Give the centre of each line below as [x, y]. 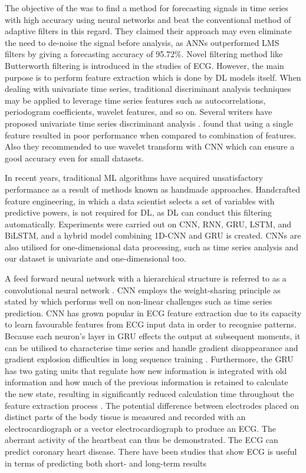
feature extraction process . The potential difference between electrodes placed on [152, 405]
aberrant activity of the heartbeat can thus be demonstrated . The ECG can [142, 440]
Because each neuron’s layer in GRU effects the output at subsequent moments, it [153, 336]
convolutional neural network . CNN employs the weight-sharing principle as [143, 290]
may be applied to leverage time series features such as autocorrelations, [135, 100]
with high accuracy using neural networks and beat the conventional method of [148, 19]
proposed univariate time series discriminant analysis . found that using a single [149, 123]
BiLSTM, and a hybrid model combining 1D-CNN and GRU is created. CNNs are [153, 235]
